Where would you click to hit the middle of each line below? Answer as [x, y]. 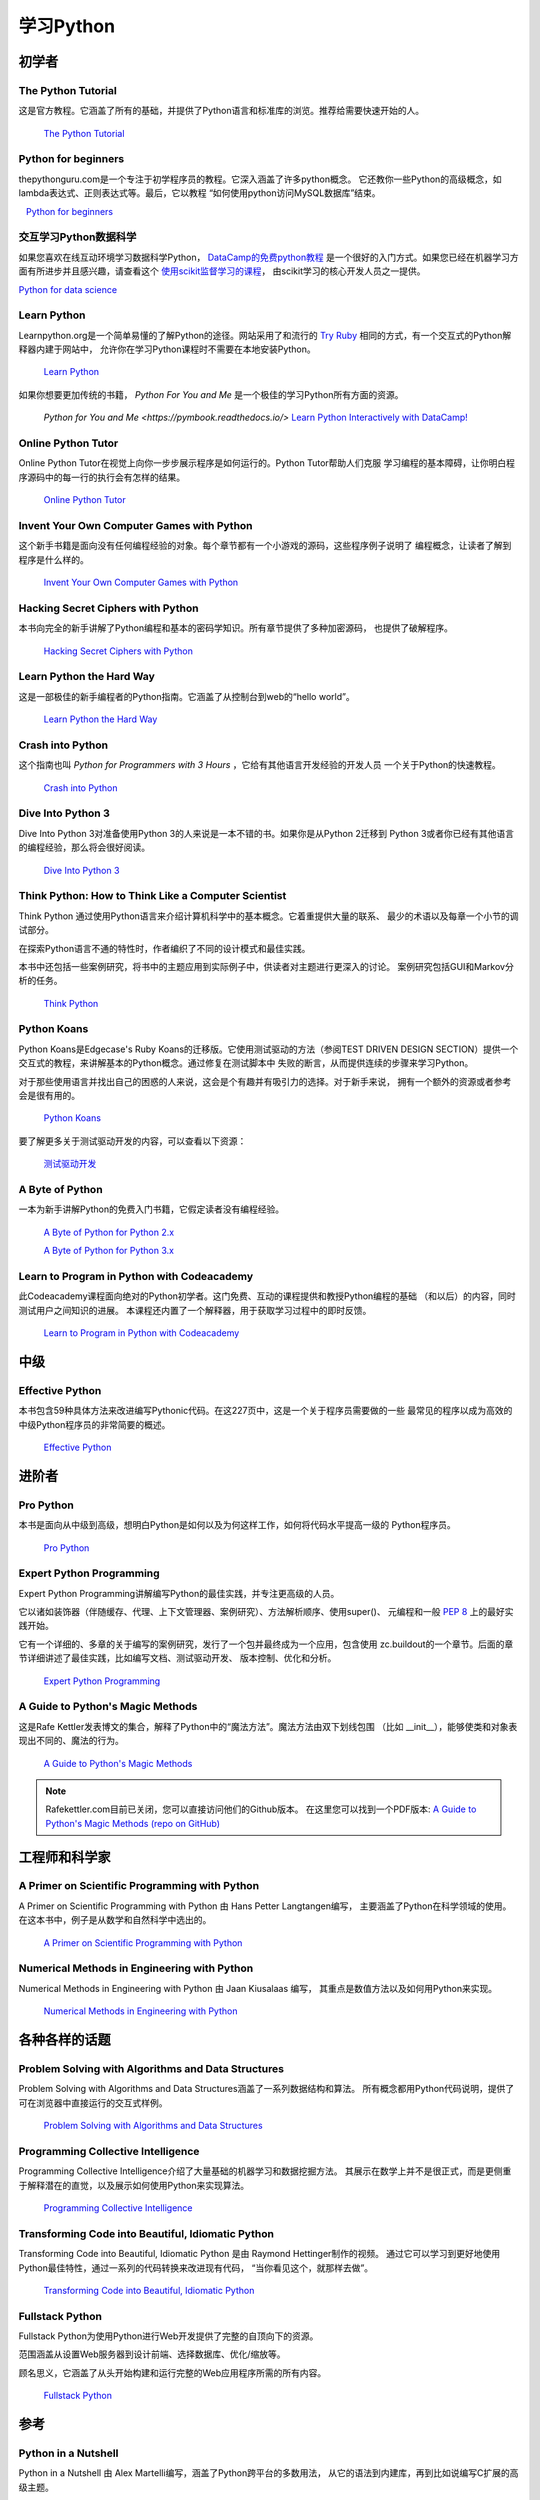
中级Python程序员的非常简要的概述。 [94, 1424]
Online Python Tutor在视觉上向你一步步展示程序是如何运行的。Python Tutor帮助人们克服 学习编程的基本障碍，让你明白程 [266, 463]
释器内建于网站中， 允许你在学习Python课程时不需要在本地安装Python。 [167, 349]
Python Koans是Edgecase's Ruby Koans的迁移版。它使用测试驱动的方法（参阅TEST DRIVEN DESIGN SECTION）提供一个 [268, 1049]
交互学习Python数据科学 [77, 237]
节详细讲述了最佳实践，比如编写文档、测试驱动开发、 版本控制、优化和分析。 [177, 1658]
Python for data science [68, 289]
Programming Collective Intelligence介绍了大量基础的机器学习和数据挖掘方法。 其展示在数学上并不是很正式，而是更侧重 [265, 2171]
